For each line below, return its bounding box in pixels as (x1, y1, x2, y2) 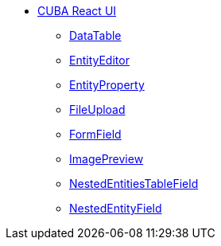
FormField (69, 127, 122, 141)
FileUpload (69, 103, 126, 116)
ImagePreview (69, 152, 144, 166)
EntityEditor (69, 53, 130, 67)
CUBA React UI (37, 4, 117, 18)
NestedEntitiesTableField (69, 177, 199, 190)
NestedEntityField (69, 201, 162, 215)
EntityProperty (69, 78, 145, 92)
